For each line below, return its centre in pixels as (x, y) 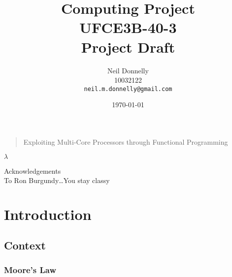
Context (25, 245)
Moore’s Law (30, 269)
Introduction (48, 214)
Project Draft (128, 46)
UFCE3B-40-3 (128, 27)
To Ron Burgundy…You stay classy (57, 180)
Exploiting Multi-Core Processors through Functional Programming (126, 141)
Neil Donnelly (128, 70)
